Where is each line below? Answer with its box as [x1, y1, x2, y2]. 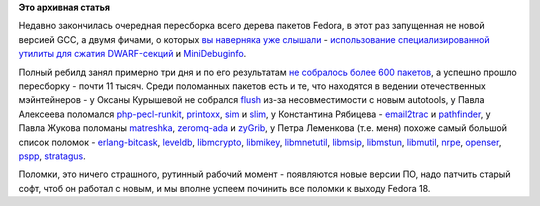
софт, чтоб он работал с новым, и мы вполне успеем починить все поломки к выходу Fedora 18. [18, 182, 431, 194]
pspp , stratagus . [18, 150, 87, 162]
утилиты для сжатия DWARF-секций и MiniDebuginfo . [18, 48, 247, 60]
